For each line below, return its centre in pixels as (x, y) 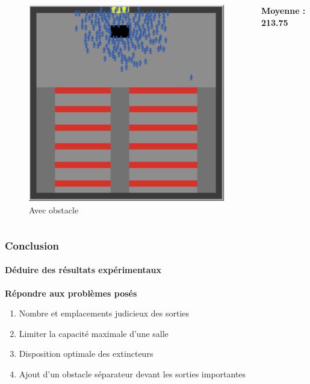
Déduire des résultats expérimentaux (83, 270)
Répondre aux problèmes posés (71, 293)
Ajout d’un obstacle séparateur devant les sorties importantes (132, 374)
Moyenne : (283, 10)
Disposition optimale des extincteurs (86, 354)
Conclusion (32, 245)
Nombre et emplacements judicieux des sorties (104, 313)
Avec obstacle (54, 210)
